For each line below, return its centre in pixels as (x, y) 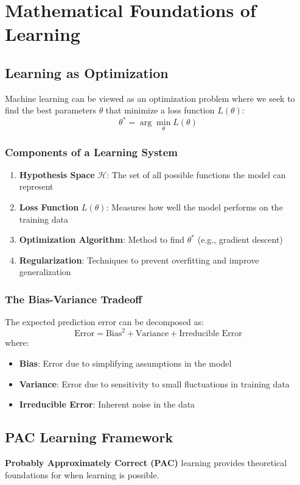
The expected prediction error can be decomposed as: (104, 322)
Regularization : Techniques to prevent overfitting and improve (139, 260)
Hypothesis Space (57, 174)
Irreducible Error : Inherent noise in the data (107, 404)
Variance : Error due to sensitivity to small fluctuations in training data (154, 383)
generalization (45, 272)
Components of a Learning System (91, 152)
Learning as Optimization (87, 72)
